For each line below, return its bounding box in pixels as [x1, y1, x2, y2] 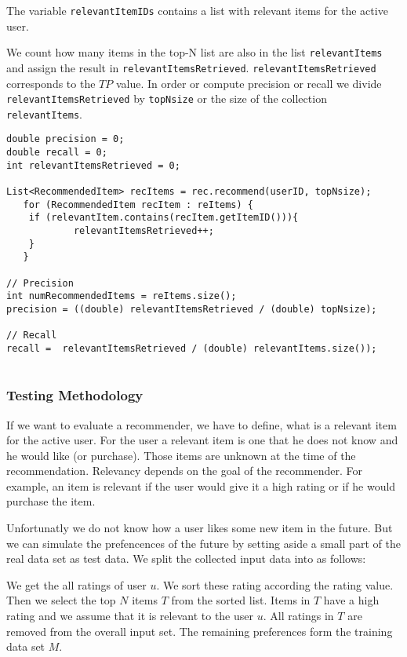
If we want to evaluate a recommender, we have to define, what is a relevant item [6, 416, 397, 433]
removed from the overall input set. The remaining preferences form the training [6, 622, 393, 639]
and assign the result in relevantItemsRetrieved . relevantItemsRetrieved [6, 59, 376, 75]
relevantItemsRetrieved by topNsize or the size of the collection [6, 90, 327, 107]
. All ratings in [263, 608, 334, 624]
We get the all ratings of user [6, 576, 147, 593]
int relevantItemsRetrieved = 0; [6, 159, 180, 171]
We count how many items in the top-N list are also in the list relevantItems [6, 44, 383, 60]
